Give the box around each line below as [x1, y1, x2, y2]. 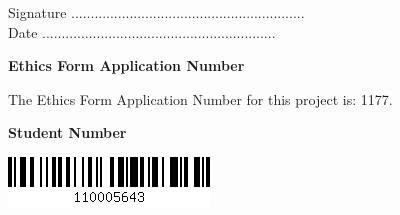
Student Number [8, 122, 127, 143]
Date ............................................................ [8, 21, 276, 42]
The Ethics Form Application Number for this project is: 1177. [8, 88, 393, 109]
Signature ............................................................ [8, 2, 305, 22]
